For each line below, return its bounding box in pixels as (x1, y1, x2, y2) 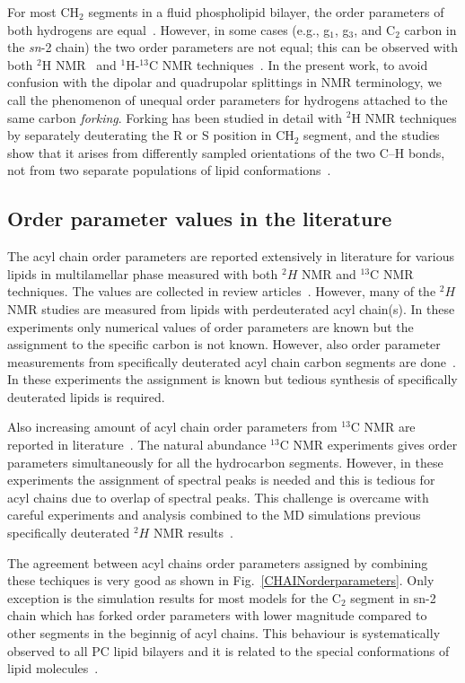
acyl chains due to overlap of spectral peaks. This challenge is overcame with (7, 487, 429, 506)
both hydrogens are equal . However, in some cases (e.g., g (7, 20, 330, 39)
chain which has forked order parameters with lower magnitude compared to (7, 606, 427, 625)
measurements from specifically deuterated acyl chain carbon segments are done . (7, 352, 456, 371)
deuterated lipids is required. (7, 387, 165, 406)
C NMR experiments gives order (279, 435, 458, 454)
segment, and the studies (303, 126, 440, 144)
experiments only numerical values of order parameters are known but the (7, 317, 414, 336)
